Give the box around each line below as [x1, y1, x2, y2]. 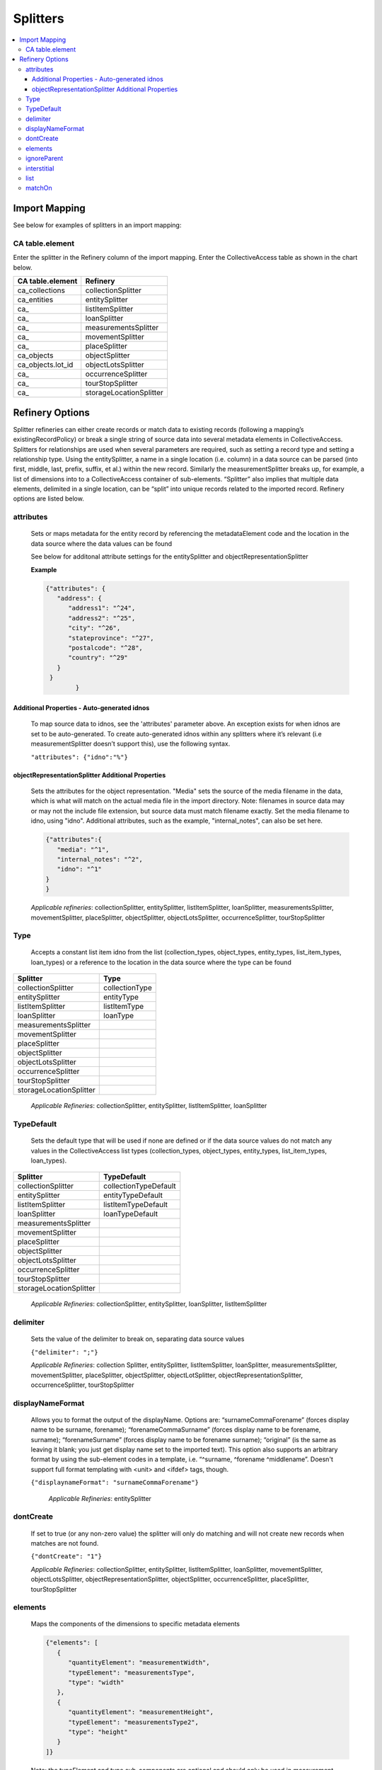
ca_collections [17, 285, 65, 295]
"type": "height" [68, 1728, 129, 1736]
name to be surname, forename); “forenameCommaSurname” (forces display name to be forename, [30, 1425, 321, 1434]
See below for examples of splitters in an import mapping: [13, 221, 182, 229]
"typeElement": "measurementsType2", [68, 1718, 199, 1726]
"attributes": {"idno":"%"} [30, 753, 129, 761]
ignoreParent [25, 154, 64, 163]
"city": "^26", [68, 624, 121, 632]
